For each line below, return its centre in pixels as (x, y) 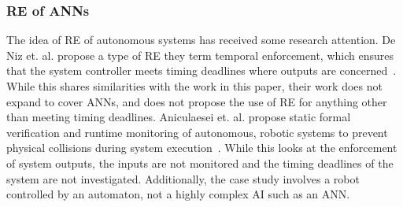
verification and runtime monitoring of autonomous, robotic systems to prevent (197, 132)
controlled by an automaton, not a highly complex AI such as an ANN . (178, 194)
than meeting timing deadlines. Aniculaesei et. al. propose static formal (179, 117)
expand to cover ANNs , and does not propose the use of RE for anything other (197, 101)
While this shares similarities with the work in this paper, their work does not (194, 86)
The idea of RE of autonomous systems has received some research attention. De (201, 40)
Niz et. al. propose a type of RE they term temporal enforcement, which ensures (200, 55)
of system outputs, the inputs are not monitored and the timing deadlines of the (200, 163)
